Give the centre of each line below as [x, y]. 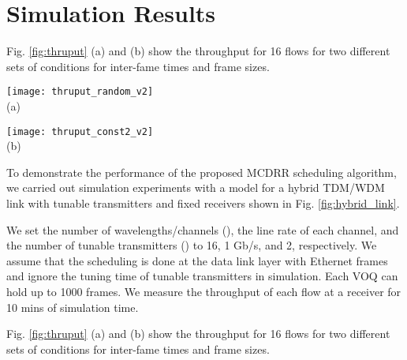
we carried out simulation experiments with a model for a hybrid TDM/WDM [196, 187]
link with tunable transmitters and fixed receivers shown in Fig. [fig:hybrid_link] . [203, 203]
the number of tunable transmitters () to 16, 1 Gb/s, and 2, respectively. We [192, 245]
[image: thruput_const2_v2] [80, 131]
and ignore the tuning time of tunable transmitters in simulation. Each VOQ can [202, 276]
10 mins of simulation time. [73, 307]
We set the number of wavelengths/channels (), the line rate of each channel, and [203, 229]
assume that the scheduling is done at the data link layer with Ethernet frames [197, 260]
